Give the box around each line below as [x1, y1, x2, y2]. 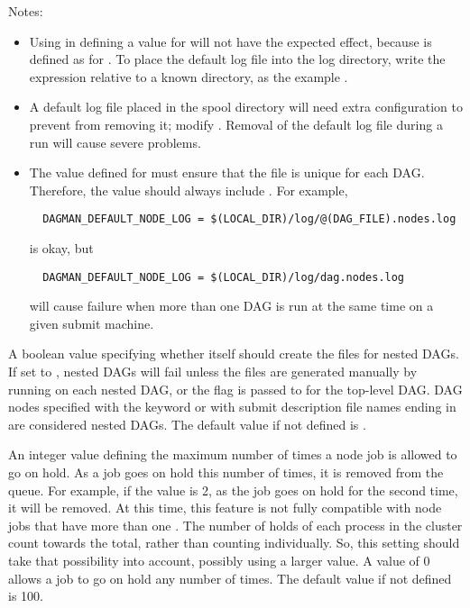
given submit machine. [29, 313, 154, 332]
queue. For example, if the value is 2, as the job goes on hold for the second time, [8, 480, 458, 499]
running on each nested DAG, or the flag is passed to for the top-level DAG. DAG [8, 379, 463, 398]
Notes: [8, 2, 43, 20]
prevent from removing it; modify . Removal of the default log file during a [29, 114, 443, 133]
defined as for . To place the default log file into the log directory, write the [29, 50, 446, 68]
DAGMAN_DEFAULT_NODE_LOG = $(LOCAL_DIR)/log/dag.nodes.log [42, 270, 405, 284]
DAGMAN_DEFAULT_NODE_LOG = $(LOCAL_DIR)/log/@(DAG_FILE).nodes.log [42, 213, 456, 226]
